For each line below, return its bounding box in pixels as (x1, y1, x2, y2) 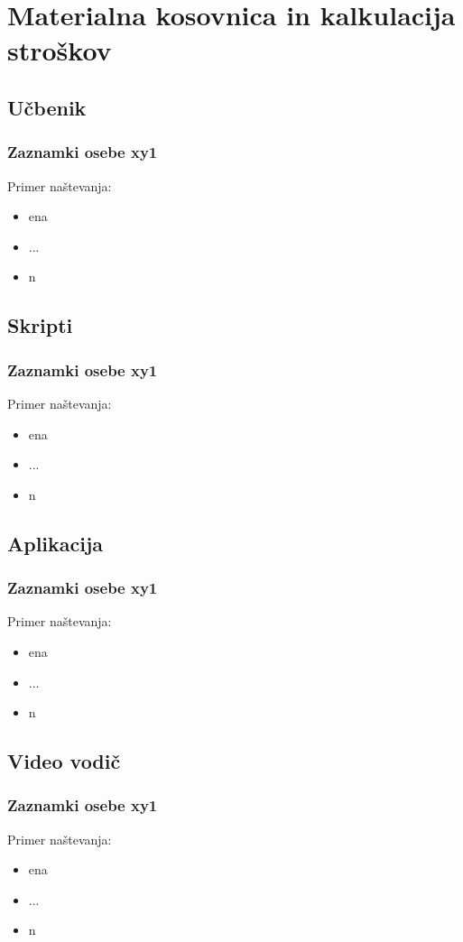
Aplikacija (7, 529, 104, 557)
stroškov (7, 32, 112, 69)
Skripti (7, 311, 73, 339)
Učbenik (7, 93, 87, 121)
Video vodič (7, 747, 121, 775)
